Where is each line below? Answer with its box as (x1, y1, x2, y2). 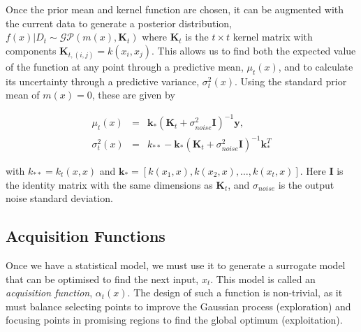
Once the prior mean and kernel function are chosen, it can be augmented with (6, 2, 344, 16)
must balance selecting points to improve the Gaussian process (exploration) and (6, 298, 351, 313)
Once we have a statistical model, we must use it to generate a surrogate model (6, 258, 346, 272)
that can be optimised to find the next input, (6, 271, 199, 286)
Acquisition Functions (6, 225, 165, 247)
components (6, 43, 57, 57)
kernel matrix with (233, 29, 313, 44)
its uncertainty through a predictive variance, (6, 73, 200, 88)
